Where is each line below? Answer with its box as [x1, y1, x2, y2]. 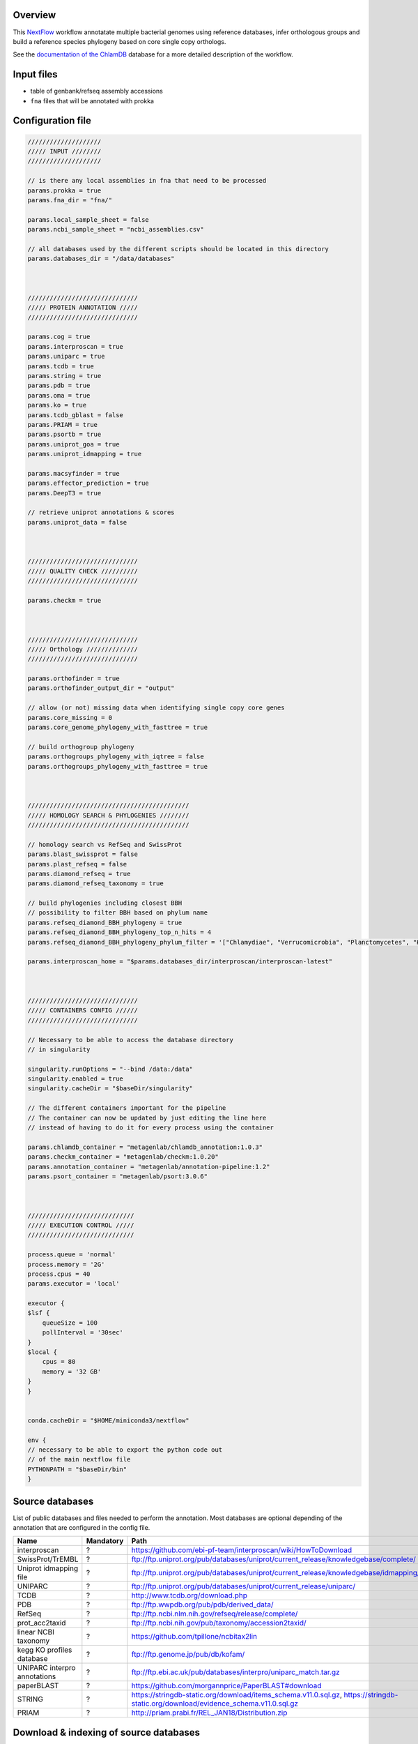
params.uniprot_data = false [27, 518, 127, 526]
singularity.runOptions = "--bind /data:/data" [27, 1065, 193, 1073]
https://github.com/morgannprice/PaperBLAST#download [131, 1681, 322, 1691]
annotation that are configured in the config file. [13, 1524, 150, 1531]
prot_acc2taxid [17, 1618, 66, 1628]
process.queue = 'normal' [27, 1251, 116, 1258]
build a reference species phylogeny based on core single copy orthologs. [13, 37, 226, 45]
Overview [13, 9, 56, 21]
